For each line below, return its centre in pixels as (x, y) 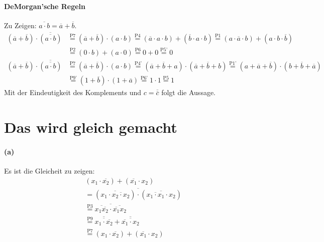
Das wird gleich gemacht (91, 127)
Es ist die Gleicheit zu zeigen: (49, 171)
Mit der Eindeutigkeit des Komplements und (73, 92)
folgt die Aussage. (189, 92)
